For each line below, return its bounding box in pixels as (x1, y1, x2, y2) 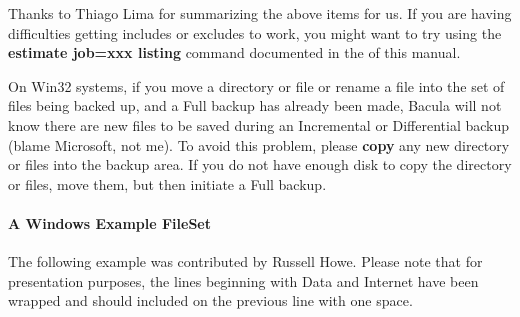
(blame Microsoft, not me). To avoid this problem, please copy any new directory (8, 134, 510, 155)
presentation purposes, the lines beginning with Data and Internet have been (8, 270, 479, 291)
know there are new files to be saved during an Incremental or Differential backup (8, 114, 510, 135)
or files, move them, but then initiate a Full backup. (8, 173, 327, 194)
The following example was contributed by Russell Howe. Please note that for (8, 251, 483, 272)
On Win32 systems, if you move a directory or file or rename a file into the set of (8, 75, 505, 96)
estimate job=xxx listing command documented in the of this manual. (8, 42, 461, 63)
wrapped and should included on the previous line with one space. (8, 290, 413, 311)
